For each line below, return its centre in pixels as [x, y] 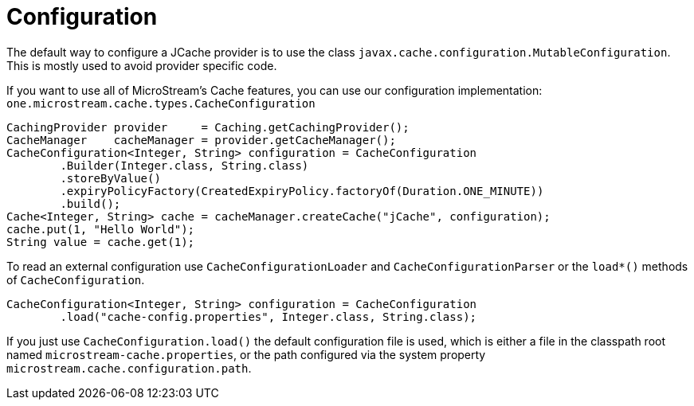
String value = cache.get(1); [101, 242]
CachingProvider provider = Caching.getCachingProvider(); [208, 127]
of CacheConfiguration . [76, 279]
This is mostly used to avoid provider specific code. [142, 65]
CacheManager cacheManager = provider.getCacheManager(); [201, 140]
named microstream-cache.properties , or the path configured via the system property [246, 354]
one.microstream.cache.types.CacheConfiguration [161, 103]
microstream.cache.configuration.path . [129, 368]
